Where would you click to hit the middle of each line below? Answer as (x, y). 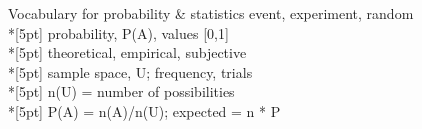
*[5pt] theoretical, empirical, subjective (127, 52)
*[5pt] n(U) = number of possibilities (121, 91)
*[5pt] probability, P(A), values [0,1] (118, 32)
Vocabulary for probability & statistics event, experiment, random (211, 13)
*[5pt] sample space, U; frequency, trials (130, 71)
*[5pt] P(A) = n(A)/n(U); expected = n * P (144, 110)
